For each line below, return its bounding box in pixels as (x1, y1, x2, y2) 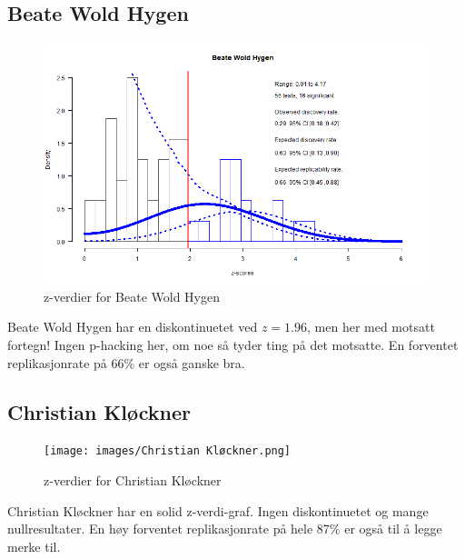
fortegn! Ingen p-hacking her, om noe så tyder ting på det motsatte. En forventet (7, 334, 459, 354)
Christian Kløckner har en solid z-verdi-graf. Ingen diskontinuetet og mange (7, 501, 429, 520)
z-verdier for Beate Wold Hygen (44, 286, 220, 305)
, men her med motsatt (307, 317, 435, 336)
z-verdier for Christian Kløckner (44, 471, 222, 490)
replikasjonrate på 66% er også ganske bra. (7, 353, 245, 372)
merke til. (7, 536, 61, 555)
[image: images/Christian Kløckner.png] (44, 444, 292, 458)
